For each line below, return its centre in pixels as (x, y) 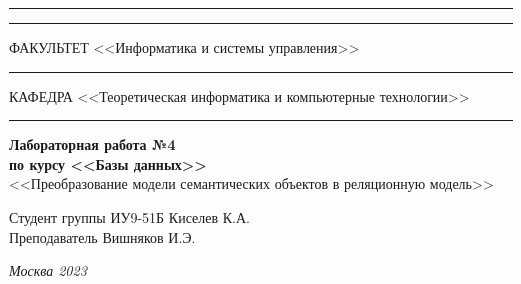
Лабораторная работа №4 (92, 144)
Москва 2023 (48, 270)
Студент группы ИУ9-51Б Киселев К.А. (129, 216)
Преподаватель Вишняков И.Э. (102, 236)
